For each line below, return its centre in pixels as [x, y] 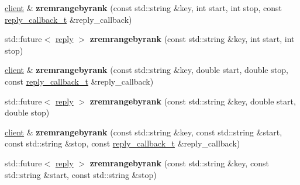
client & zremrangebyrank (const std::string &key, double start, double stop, [146, 70]
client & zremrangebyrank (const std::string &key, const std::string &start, [144, 132]
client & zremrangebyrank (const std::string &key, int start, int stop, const [144, 8]
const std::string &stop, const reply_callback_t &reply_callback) [123, 143]
